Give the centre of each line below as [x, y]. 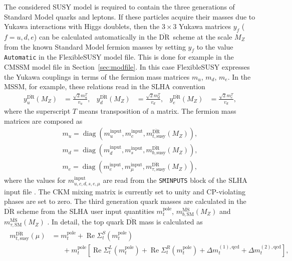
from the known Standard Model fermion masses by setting [95, 46]
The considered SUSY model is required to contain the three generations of [119, 7]
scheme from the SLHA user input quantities [85, 211]
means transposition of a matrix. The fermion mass [158, 111]
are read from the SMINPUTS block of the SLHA [175, 180]
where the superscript [37, 111]
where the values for [35, 180]
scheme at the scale [203, 36]
